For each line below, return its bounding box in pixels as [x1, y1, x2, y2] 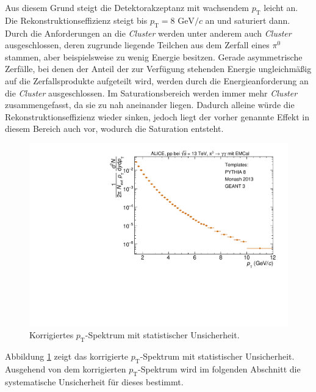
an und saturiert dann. [205, 13, 290, 26]
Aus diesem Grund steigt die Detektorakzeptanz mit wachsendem [5, 1, 250, 13]
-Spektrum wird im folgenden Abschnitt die [138, 362, 301, 375]
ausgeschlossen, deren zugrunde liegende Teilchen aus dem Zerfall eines [5, 38, 270, 51]
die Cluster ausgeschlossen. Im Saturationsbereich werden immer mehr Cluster [5, 86, 298, 99]
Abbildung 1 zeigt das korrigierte [5, 349, 129, 362]
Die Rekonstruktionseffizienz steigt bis [5, 13, 148, 26]
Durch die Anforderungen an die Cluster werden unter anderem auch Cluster [5, 26, 292, 39]
